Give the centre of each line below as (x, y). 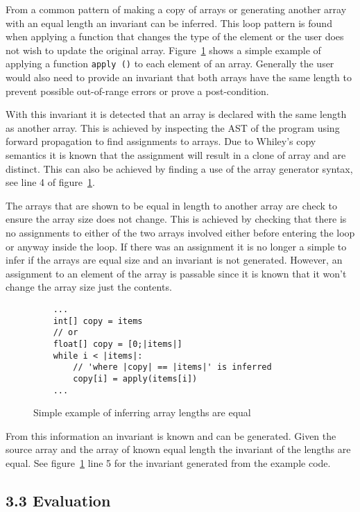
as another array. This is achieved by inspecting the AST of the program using (173, 127)
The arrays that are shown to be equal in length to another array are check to (171, 205)
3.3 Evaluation (58, 500)
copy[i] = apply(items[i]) (135, 378)
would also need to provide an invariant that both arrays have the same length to (179, 77)
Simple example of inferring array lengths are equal (142, 412)
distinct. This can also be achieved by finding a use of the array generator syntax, (179, 168)
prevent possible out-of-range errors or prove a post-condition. (137, 91)
